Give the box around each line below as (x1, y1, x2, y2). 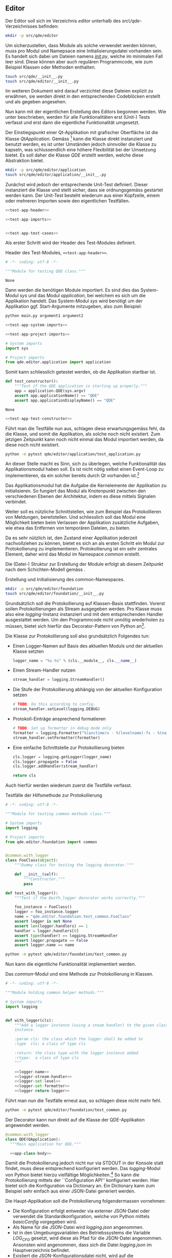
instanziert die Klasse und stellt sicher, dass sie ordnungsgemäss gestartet (5, 187, 163, 193)
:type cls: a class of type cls (14, 1041, 86, 1047)
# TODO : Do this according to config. (12, 702, 96, 707)
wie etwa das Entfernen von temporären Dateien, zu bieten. (5, 525, 131, 531)
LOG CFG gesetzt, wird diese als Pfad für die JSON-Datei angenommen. (12, 1235, 163, 1242)
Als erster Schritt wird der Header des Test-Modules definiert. (5, 240, 136, 246)
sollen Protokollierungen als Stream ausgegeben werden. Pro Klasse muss (5, 606, 162, 612)
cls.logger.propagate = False (12, 759, 78, 764)
